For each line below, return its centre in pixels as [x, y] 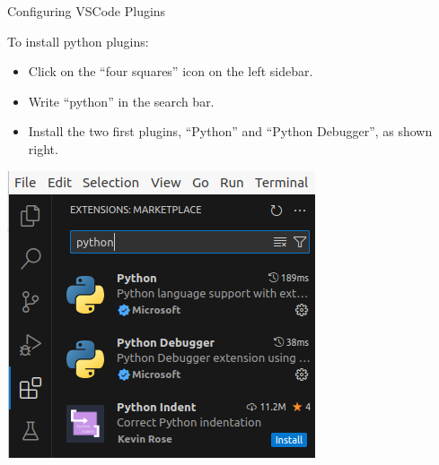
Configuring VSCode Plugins [87, 11]
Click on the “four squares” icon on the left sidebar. [171, 71]
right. [43, 148]
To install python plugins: [78, 41]
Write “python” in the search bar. [121, 101]
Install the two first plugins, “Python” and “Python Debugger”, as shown [230, 131]
